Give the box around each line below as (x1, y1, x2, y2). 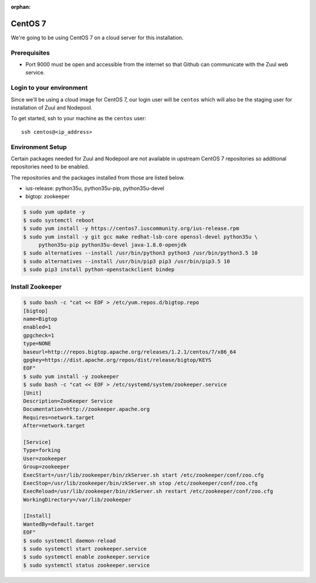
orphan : (11, 4, 31, 10)
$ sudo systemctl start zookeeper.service (23, 545, 147, 553)
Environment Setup (11, 143, 67, 151)
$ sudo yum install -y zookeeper (23, 373, 119, 379)
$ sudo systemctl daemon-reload (23, 537, 116, 544)
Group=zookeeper (23, 463, 70, 470)
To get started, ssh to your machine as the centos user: (11, 115, 146, 122)
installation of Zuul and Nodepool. (11, 104, 93, 111)
